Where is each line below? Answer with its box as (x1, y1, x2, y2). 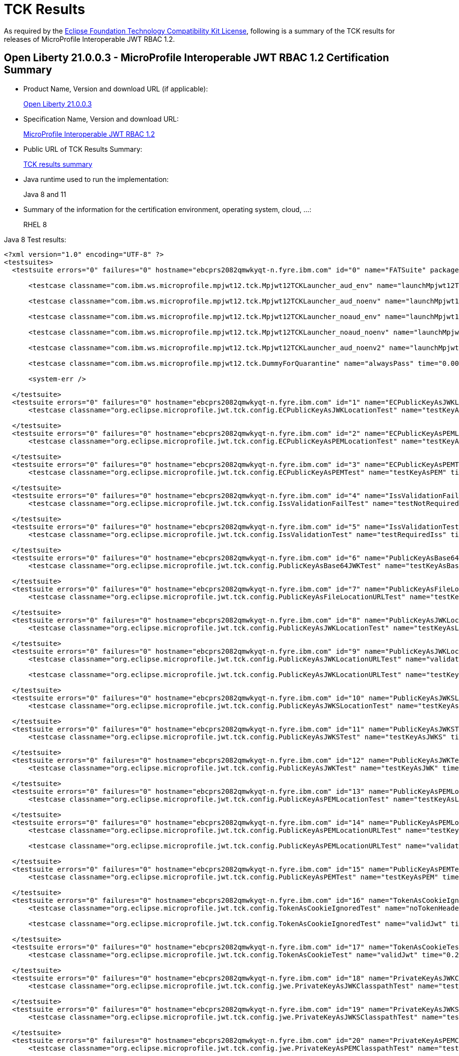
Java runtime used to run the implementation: (23, 175, 169, 183)
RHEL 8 (23, 220, 47, 229)
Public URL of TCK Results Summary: (23, 144, 142, 153)
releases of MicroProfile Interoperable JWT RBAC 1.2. (4, 35, 175, 43)
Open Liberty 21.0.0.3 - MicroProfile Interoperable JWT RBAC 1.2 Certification (4, 52, 389, 64)
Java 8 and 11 (23, 190, 66, 198)
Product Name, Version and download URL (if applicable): (23, 84, 208, 93)
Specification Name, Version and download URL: (23, 114, 179, 123)
